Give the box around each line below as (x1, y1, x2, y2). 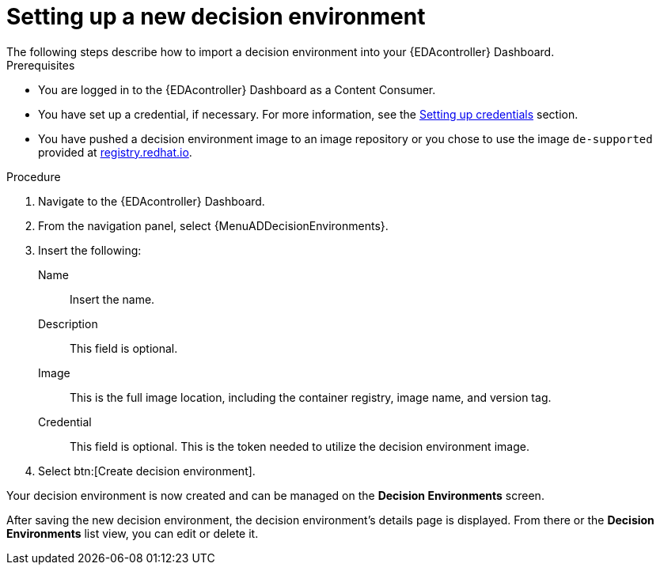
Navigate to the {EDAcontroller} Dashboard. (38, 194, 265, 208)
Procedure (6, 169, 61, 183)
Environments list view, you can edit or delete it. (6, 526, 259, 540)
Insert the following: (38, 243, 142, 257)
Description (38, 316, 98, 331)
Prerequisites (6, 58, 75, 72)
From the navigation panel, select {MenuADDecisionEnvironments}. (38, 218, 389, 233)
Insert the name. (70, 292, 155, 306)
